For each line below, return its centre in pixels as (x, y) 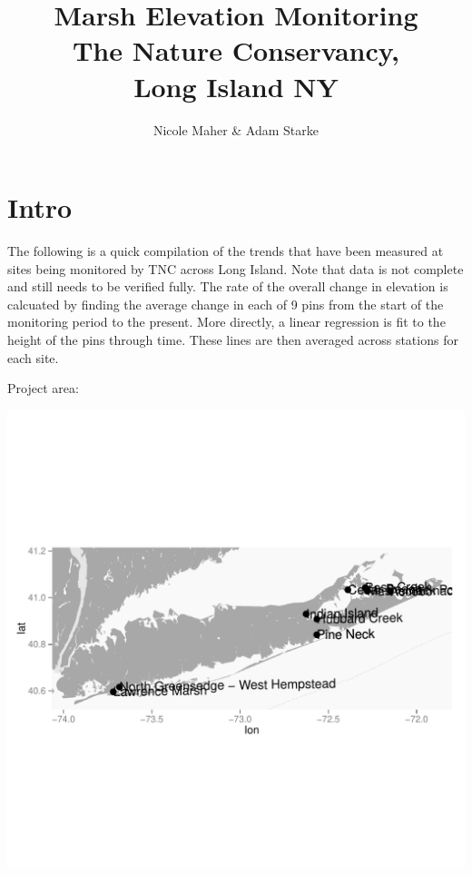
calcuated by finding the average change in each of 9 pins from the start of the (226, 304)
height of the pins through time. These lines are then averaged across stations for (233, 339)
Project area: (43, 388)
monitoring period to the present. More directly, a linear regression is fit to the (226, 322)
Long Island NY (236, 86)
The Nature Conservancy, (236, 50)
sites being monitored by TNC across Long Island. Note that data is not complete (236, 268)
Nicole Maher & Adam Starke (236, 129)
